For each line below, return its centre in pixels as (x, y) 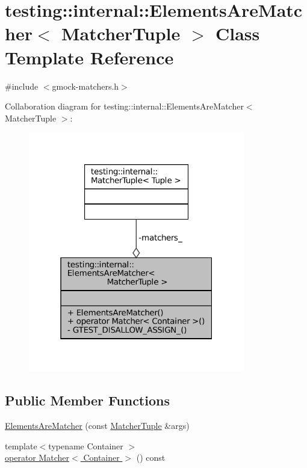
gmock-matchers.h (85, 86)
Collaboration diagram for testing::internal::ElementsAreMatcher (124, 106)
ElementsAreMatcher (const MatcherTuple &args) (97, 426)
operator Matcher (37, 457)
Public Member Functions (87, 400)
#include (22, 86)
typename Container (86, 445)
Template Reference (89, 57)
